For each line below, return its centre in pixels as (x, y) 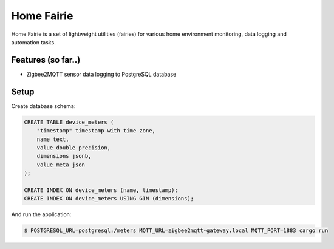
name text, (53, 139)
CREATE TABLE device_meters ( (69, 122)
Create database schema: (43, 106)
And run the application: (41, 214)
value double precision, (74, 148)
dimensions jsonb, (64, 156)
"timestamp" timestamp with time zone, (96, 131)
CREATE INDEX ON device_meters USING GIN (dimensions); (109, 199)
